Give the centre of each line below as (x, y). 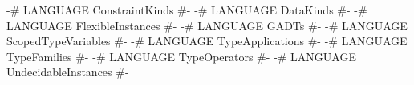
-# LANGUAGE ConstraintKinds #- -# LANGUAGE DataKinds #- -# (187, 10)
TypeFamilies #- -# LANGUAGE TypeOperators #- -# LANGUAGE (181, 56)
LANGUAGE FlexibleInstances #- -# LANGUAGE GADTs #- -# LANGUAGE (207, 25)
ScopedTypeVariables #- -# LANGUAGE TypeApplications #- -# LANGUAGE (207, 41)
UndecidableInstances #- (68, 72)
